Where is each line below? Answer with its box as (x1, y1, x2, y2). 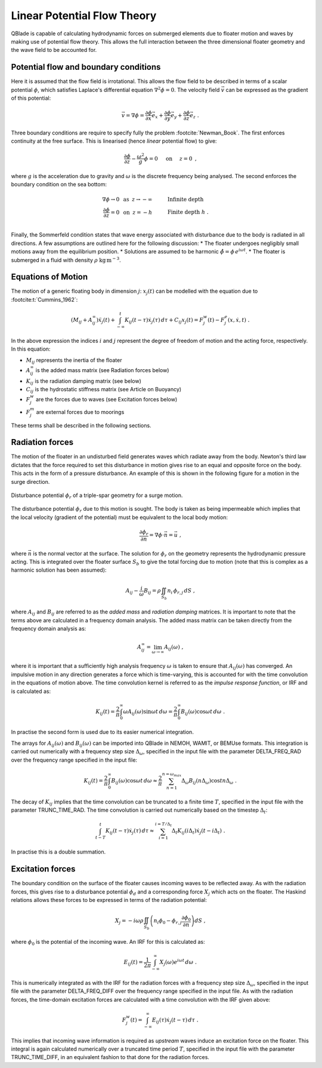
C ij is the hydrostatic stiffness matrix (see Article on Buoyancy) (26, 385, 182, 394)
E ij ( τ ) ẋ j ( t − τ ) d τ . (151, 1016, 199, 1024)
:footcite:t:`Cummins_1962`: (11, 296, 78, 303)
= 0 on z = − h (110, 209, 153, 216)
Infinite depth (167, 196, 204, 202)
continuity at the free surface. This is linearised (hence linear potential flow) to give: (11, 137, 217, 145)
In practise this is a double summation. (11, 848, 106, 855)
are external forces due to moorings (36, 408, 125, 415)
